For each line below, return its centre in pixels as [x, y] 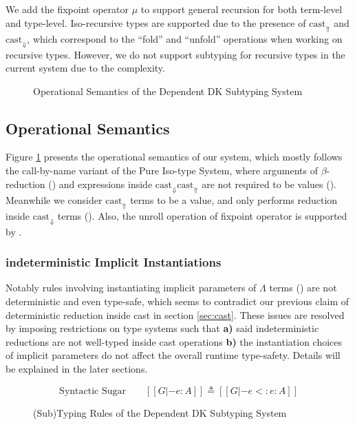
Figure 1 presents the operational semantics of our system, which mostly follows [174, 157]
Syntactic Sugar [93, 391]
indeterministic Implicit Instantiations [114, 262]
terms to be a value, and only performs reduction [234, 199]
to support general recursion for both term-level [241, 9]
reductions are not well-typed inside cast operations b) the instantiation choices [174, 341]
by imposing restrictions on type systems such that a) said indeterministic [162, 328]
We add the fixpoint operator [67, 9]
